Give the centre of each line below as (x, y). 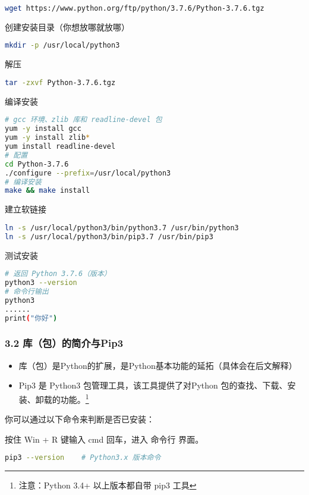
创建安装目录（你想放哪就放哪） (67, 26)
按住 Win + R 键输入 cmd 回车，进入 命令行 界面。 (104, 439)
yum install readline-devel (60, 147)
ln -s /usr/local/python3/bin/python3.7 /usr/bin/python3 (122, 228)
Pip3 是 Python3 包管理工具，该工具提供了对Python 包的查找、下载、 (153, 385)
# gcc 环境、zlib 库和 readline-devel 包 (83, 120)
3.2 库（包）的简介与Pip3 (64, 343)
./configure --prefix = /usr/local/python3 (88, 173)
